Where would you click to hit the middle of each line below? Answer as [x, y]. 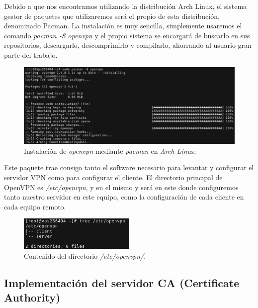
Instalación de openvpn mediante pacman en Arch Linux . [110, 151]
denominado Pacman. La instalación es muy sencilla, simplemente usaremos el [123, 26]
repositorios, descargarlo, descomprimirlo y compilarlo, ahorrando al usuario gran [128, 45]
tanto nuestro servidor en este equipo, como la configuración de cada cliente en [124, 197]
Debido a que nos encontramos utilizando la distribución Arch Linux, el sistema [126, 6]
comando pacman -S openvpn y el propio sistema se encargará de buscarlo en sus [127, 35]
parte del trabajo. [31, 54]
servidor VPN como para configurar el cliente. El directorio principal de [113, 177]
